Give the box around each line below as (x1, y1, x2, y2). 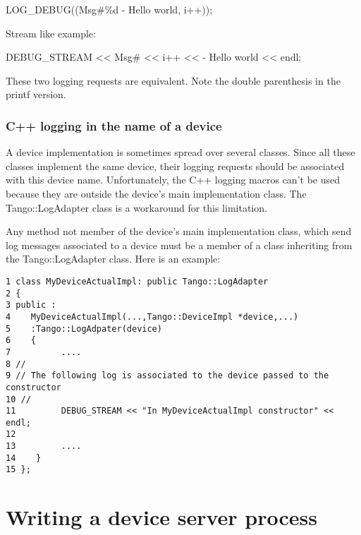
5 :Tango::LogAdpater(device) (6, 323, 162, 334)
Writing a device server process (6, 503, 317, 531)
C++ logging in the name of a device (6, 116, 222, 134)
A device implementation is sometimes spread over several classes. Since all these (6, 145, 355, 160)
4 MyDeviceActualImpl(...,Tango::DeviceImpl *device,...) (6, 311, 299, 322)
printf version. (6, 87, 66, 102)
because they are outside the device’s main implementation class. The (6, 186, 307, 200)
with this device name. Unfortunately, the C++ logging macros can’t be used (6, 172, 340, 187)
